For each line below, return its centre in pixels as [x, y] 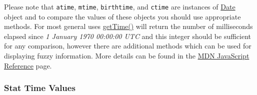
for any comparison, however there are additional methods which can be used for [128, 46]
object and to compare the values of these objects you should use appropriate [122, 16]
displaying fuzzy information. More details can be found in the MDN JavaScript [127, 56]
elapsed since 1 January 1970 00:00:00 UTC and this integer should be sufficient [128, 36]
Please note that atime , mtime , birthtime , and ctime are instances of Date [120, 6]
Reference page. [28, 65]
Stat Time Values [40, 88]
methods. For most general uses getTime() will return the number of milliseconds [128, 26]
